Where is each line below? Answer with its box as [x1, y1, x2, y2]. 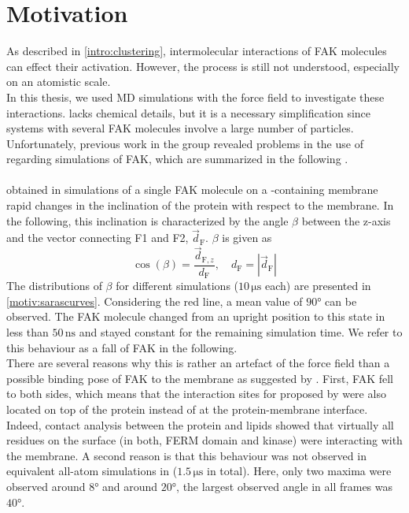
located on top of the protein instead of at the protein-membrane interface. [6, 400, 368, 417]
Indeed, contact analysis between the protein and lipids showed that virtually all [6, 416, 394, 433]
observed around [6, 478, 86, 494]
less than [6, 324, 49, 340]
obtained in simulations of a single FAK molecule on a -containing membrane [6, 181, 378, 198]
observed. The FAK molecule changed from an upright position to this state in [6, 308, 385, 325]
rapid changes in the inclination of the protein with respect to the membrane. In [6, 197, 394, 214]
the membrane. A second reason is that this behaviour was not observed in [6, 447, 367, 463]
